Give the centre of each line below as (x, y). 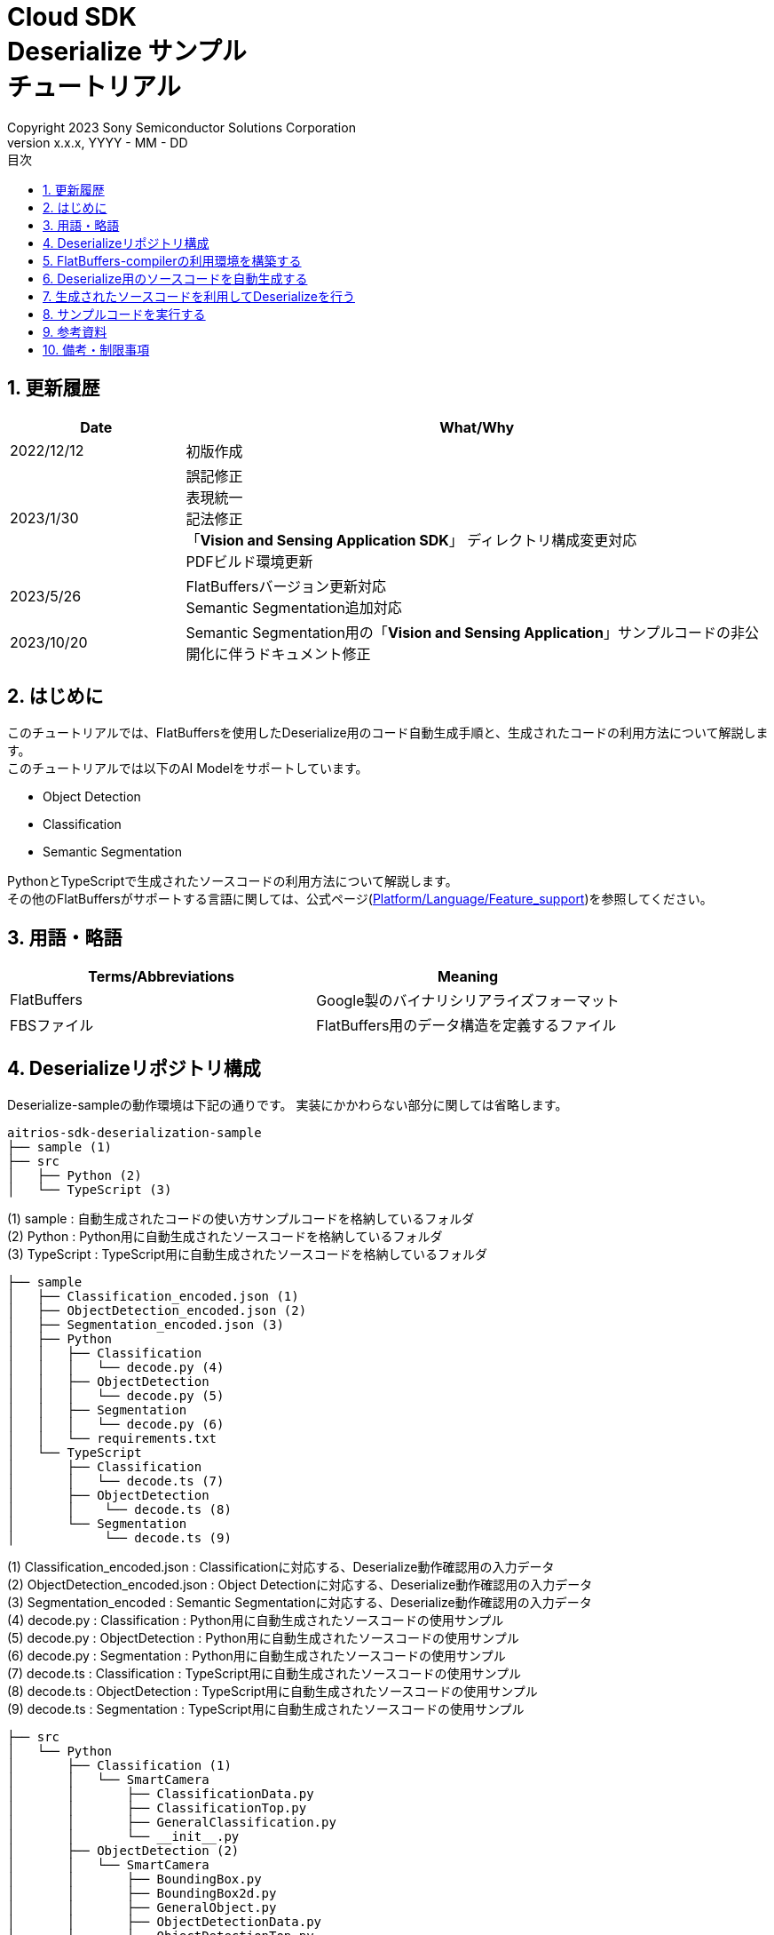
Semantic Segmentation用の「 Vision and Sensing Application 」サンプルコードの (458, 632)
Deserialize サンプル (127, 52)
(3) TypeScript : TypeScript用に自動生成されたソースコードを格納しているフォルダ (247, 1254)
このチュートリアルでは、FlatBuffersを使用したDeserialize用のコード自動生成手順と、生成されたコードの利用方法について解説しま (388, 733)
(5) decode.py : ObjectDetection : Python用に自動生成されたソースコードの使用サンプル (263, 1638)
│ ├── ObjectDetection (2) (123, 1851)
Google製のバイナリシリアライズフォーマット (468, 1001)
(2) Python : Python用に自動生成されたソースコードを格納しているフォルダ (225, 1237)
